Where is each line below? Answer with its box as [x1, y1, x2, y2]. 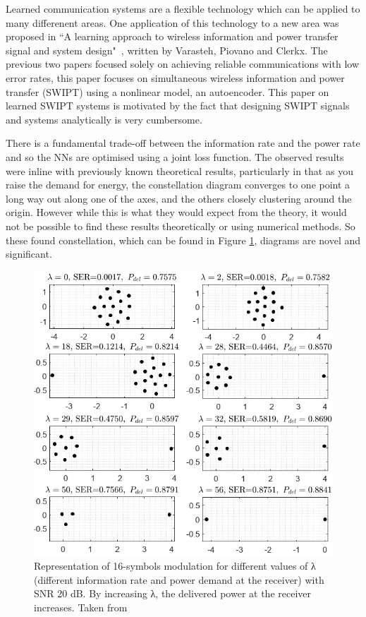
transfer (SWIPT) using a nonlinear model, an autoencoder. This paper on [6, 84, 329, 99]
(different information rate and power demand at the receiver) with [34, 572, 324, 587]
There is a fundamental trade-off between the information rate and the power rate [6, 136, 360, 150]
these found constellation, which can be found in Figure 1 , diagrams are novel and [6, 232, 361, 247]
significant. [6, 246, 52, 261]
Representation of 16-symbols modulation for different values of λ [34, 558, 316, 573]
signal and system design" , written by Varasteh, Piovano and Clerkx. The [6, 42, 328, 57]
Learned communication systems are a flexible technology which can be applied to [6, 1, 360, 16]
